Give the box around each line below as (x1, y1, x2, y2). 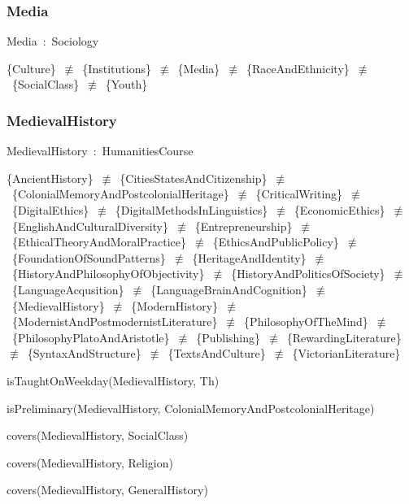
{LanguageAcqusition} (11, 280, 124, 298)
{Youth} (105, 76, 148, 93)
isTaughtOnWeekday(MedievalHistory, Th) (7, 371, 220, 389)
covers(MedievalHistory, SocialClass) (7, 427, 189, 444)
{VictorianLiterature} (292, 345, 401, 362)
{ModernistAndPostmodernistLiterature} (11, 313, 218, 330)
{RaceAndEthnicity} (246, 59, 350, 76)
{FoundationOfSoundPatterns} (11, 249, 166, 266)
